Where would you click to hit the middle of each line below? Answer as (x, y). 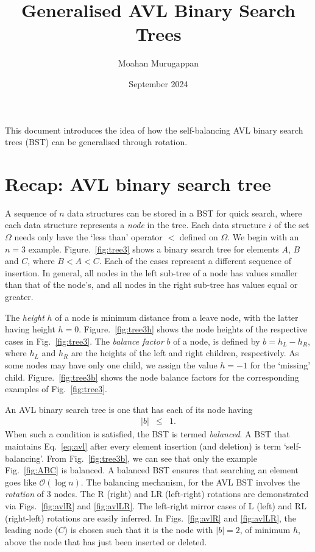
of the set (292, 225)
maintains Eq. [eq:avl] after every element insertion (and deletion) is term (143, 446)
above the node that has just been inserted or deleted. (106, 541)
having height (30, 329)
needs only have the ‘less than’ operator (88, 237)
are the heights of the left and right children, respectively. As (185, 353)
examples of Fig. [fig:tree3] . (56, 389)
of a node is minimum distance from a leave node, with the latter (177, 317)
